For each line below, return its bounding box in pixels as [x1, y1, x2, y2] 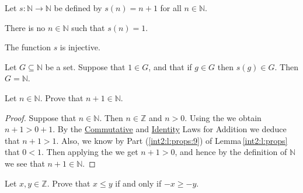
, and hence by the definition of [175, 146, 287, 158]
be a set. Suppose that [45, 60, 126, 73]
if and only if [115, 177, 162, 189]
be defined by [54, 2, 102, 13]
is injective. [60, 41, 100, 53]
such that [71, 21, 105, 33]
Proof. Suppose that [5, 111, 76, 123]
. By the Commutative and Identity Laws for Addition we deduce [53, 123, 287, 135]
